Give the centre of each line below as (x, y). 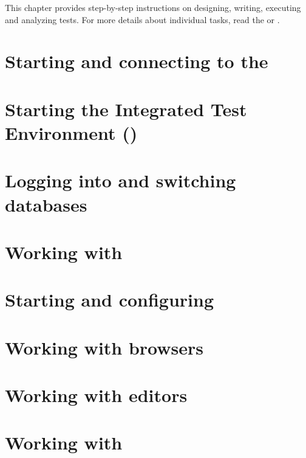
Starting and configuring (110, 300)
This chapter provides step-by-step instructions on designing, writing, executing (153, 7)
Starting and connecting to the (137, 61)
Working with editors (96, 395)
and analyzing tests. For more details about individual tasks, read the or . (142, 19)
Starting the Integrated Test (126, 109)
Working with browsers (104, 347)
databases (46, 204)
